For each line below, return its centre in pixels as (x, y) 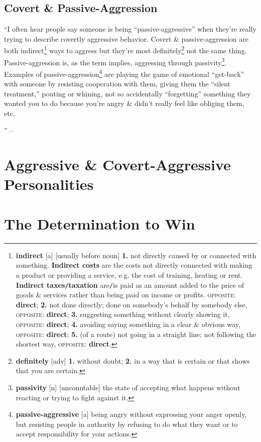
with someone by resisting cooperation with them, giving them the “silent (117, 84)
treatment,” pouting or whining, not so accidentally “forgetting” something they (127, 93)
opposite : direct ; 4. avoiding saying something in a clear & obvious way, (128, 324)
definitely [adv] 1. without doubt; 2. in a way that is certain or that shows (133, 360)
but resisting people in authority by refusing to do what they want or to (127, 424)
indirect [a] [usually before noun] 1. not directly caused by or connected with (136, 255)
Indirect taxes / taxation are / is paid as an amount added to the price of (130, 285)
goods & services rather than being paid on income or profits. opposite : (126, 295)
